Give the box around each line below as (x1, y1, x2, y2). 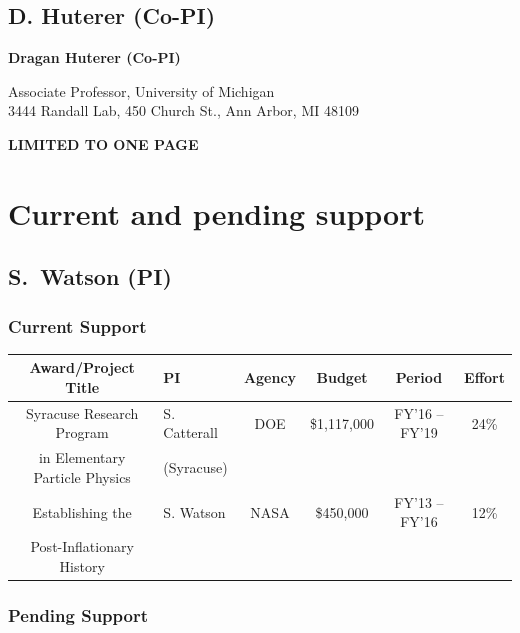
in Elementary (38, 447, 126, 468)
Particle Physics (33, 466, 131, 487)
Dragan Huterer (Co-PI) (8, 47, 181, 68)
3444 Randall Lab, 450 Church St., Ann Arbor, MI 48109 (8, 100, 359, 121)
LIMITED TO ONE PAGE (8, 133, 199, 154)
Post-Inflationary (30, 536, 134, 557)
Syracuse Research (25, 402, 139, 423)
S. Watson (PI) (8, 261, 172, 292)
